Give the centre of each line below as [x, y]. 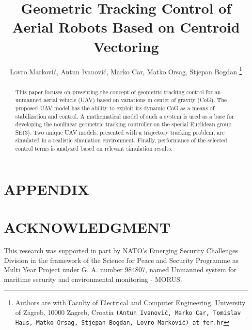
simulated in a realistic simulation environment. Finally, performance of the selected [121, 140]
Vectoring [126, 46]
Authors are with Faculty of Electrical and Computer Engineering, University [130, 303]
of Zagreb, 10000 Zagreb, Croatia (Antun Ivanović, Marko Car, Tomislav [128, 312]
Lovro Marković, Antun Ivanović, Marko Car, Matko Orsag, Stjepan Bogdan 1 [126, 70]
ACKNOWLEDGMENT [87, 227]
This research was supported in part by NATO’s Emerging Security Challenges [121, 251]
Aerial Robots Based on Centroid [126, 27]
